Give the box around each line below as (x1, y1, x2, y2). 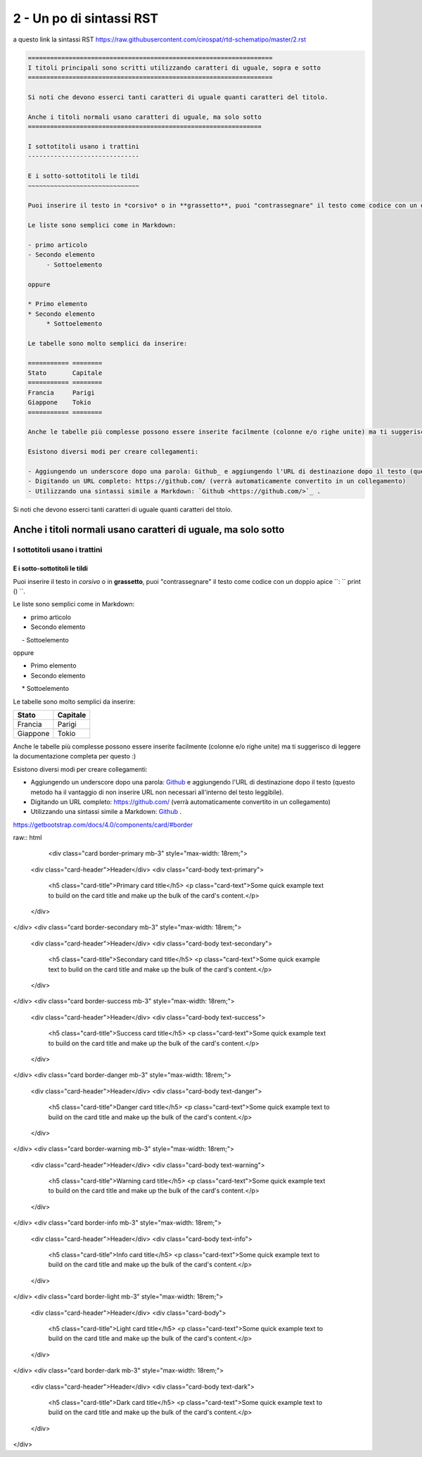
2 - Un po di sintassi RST (13, 11, 159, 26)
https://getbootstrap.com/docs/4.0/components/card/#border (13, 820, 193, 829)
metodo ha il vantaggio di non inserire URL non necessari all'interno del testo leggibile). (30, 788, 284, 796)
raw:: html (13, 834, 42, 842)
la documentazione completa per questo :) (13, 752, 136, 761)
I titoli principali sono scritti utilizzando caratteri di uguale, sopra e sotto (27, 63, 321, 72)
